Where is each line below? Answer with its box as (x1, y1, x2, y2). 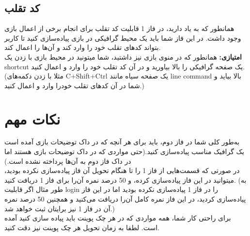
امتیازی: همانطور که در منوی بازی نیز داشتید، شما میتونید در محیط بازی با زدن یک (4, 51, 242, 62)
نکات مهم (4, 109, 61, 128)
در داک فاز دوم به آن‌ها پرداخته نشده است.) (4, 156, 131, 166)
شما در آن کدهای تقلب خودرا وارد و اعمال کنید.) (4, 80, 144, 90)
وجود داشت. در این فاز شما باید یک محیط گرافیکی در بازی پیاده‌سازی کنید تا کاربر (4, 32, 241, 43)
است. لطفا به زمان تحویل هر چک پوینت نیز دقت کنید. (4, 222, 160, 232)
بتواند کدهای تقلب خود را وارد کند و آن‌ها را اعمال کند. (4, 42, 161, 52)
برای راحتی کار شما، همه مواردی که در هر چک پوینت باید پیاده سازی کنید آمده (4, 213, 231, 223)
